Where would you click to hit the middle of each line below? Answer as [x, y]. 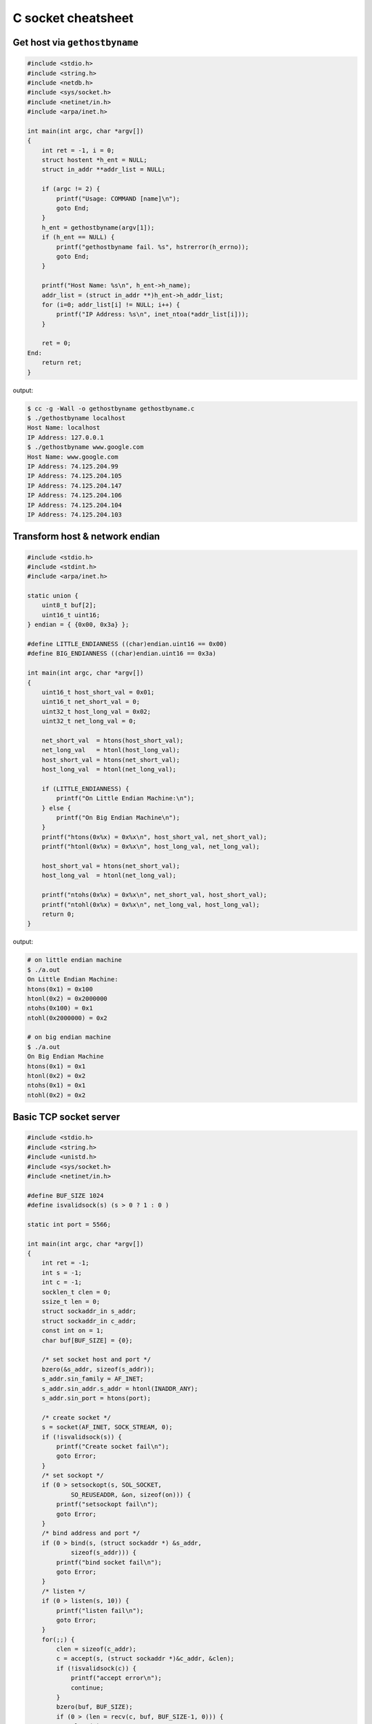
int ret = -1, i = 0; [78, 150]
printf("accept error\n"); [116, 1678]
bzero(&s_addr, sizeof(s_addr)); [98, 1369]
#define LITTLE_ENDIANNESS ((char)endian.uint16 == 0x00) [127, 644]
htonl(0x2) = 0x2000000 [68, 999]
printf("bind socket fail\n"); [109, 1562]
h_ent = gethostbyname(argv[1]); [98, 227]
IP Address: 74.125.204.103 [74, 514]
